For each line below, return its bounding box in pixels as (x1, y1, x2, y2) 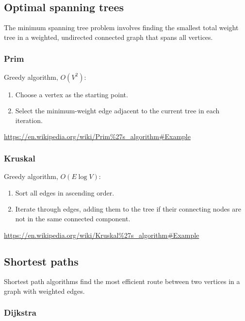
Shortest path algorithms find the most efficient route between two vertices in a (4, 276, 240, 286)
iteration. (15, 115, 43, 125)
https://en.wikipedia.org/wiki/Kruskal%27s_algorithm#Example (4, 230, 199, 240)
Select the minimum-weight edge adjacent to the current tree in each (15, 106, 220, 116)
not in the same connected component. (15, 213, 131, 223)
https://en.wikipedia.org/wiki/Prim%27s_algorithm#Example (4, 131, 191, 142)
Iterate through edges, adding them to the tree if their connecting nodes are (15, 204, 241, 214)
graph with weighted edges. (4, 285, 85, 296)
